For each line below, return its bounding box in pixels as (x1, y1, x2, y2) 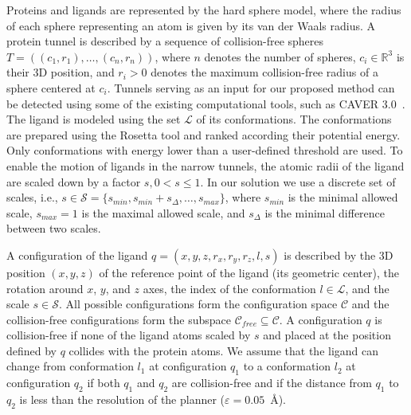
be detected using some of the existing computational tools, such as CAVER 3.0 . (6, 95, 405, 112)
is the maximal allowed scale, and (81, 204, 245, 221)
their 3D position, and (6, 64, 115, 80)
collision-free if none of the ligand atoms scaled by (6, 327, 251, 343)
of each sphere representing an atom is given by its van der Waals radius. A (6, 17, 376, 33)
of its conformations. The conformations (196, 111, 392, 127)
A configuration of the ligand (6, 246, 148, 263)
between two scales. (6, 220, 101, 237)
